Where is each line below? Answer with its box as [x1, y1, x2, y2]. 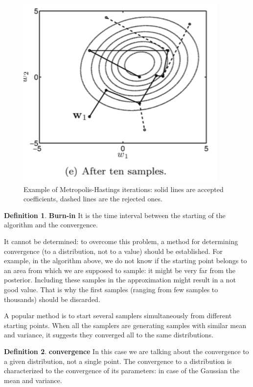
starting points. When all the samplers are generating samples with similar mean [4, 320, 246, 330]
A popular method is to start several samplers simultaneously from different [4, 310, 232, 321]
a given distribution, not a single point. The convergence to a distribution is [4, 356, 232, 366]
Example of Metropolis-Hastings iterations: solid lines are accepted [23, 184, 224, 194]
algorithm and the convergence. [4, 220, 98, 230]
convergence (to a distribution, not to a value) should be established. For [4, 246, 223, 256]
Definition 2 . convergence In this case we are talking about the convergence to [4, 346, 249, 356]
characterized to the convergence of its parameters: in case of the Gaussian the [4, 365, 240, 376]
